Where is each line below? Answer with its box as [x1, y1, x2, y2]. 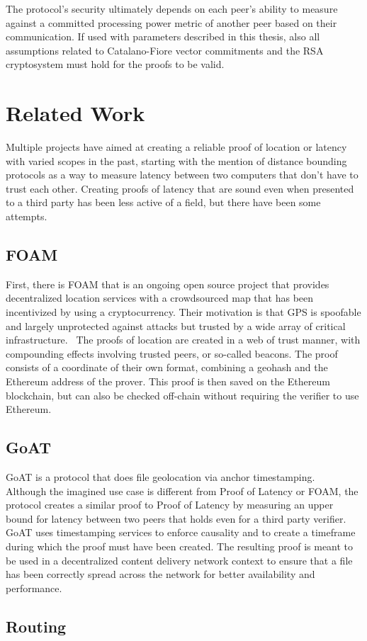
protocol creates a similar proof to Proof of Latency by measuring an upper [6, 497, 334, 512]
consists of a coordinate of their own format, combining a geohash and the [6, 360, 328, 375]
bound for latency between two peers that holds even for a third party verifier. [6, 511, 346, 526]
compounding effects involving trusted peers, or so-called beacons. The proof [6, 346, 338, 361]
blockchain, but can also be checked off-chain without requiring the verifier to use [6, 387, 359, 402]
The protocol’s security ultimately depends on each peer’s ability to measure [6, 1, 338, 16]
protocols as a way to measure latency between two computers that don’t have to [6, 167, 358, 182]
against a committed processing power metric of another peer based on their [6, 15, 337, 30]
